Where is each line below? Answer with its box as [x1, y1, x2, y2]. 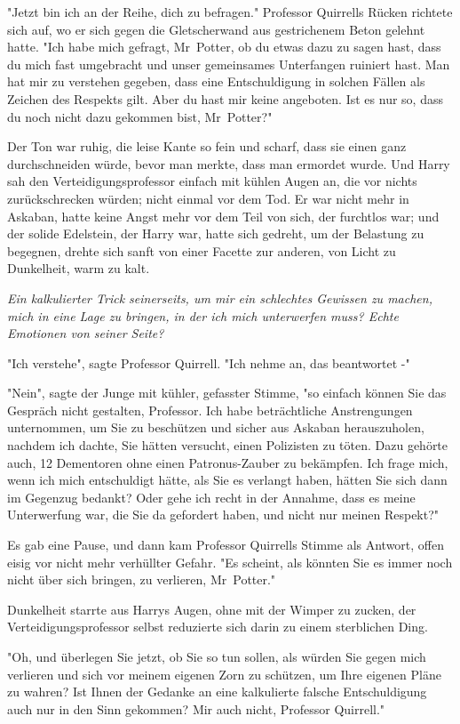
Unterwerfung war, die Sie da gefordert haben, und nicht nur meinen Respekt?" [7, 505, 440, 524]
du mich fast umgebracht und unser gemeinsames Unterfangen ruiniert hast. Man [7, 54, 450, 73]
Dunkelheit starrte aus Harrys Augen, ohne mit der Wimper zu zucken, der [7, 599, 416, 618]
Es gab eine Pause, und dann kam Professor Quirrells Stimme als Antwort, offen [7, 535, 445, 554]
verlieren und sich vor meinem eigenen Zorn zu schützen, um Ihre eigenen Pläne [7, 664, 441, 683]
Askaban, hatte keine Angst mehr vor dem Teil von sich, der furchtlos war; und [7, 206, 440, 225]
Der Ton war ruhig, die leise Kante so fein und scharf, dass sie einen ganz [7, 137, 407, 156]
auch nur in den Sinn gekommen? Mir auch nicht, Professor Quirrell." [7, 699, 385, 718]
